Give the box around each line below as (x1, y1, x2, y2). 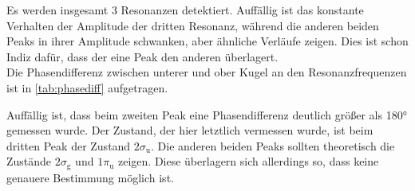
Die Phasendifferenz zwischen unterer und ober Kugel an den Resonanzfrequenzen (6, 64, 407, 80)
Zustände (6, 153, 52, 170)
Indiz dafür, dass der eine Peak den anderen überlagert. (6, 48, 279, 64)
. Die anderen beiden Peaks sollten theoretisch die (151, 137, 395, 154)
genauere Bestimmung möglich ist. (6, 169, 174, 185)
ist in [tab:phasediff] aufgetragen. (6, 79, 168, 95)
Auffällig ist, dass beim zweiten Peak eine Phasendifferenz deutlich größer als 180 (6, 106, 403, 123)
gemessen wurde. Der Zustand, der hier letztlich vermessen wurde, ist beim (6, 122, 373, 138)
